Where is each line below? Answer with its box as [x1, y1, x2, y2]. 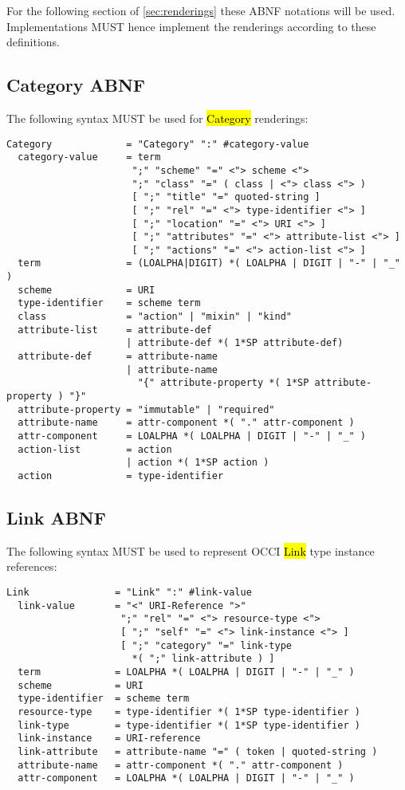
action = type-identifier [18, 470, 224, 481]
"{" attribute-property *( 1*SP [137, 377, 309, 389]
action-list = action [18, 443, 172, 455]
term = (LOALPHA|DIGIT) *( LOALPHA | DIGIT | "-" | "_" [18, 257, 400, 269]
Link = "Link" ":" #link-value [6, 587, 252, 599]
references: [6, 558, 57, 575]
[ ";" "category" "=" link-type [120, 639, 292, 651]
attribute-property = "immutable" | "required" [18, 403, 275, 415]
